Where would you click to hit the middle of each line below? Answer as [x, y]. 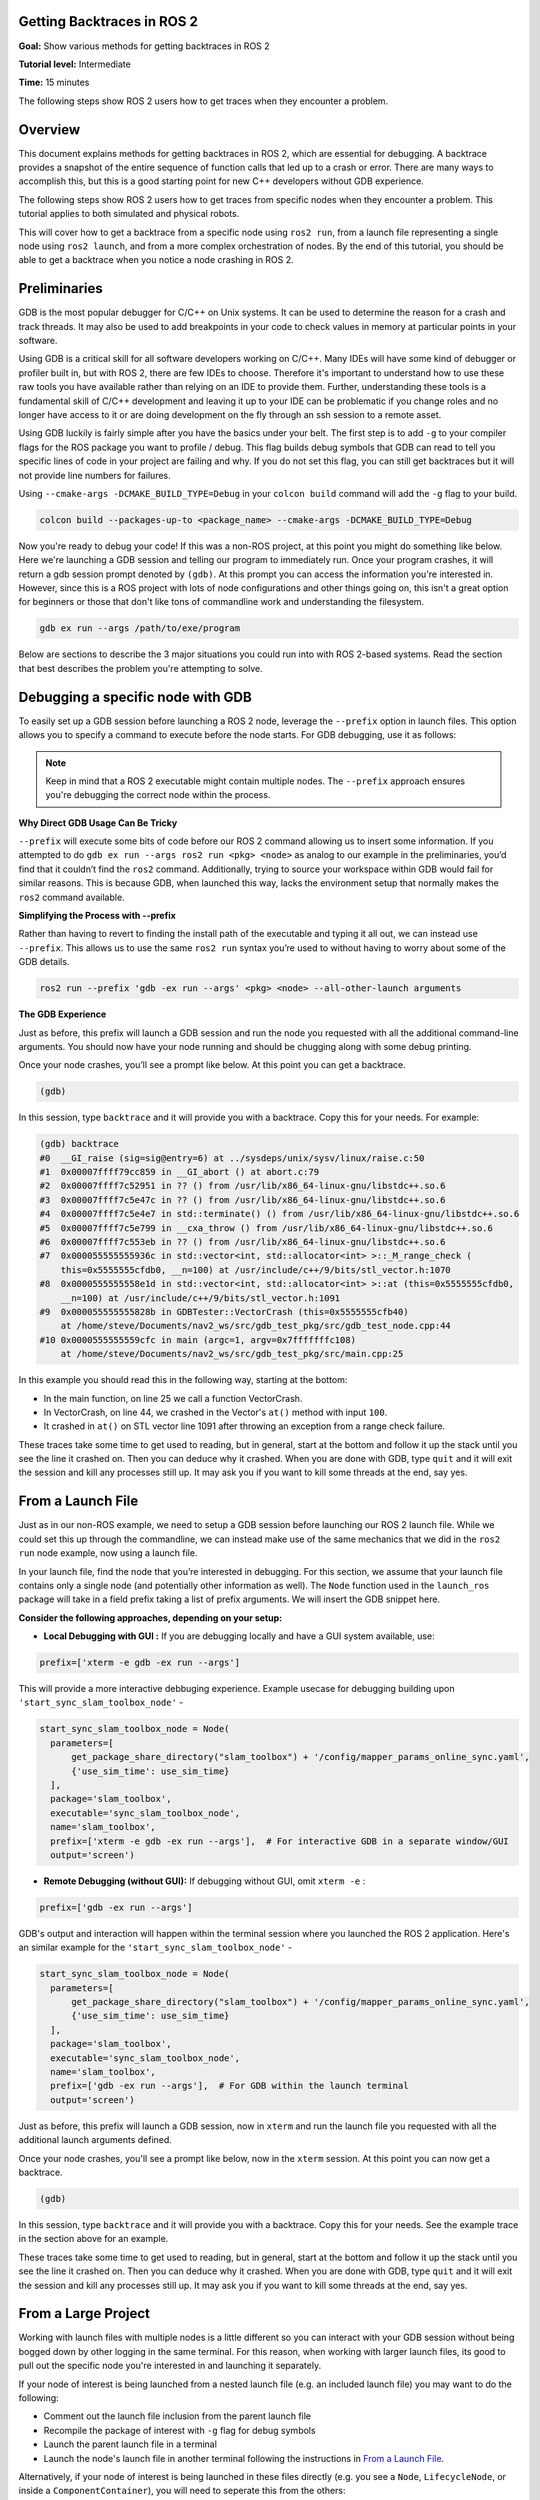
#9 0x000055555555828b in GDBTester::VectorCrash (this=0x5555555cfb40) [224, 1311]
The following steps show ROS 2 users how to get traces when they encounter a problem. [203, 101]
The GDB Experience [62, 1014]
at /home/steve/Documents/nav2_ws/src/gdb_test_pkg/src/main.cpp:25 [232, 1354]
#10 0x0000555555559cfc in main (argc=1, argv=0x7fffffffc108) [198, 1339]
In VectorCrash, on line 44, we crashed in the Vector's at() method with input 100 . [215, 1412]
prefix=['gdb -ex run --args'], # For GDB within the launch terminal [229, 2086]
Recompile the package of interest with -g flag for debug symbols [179, 2430]
